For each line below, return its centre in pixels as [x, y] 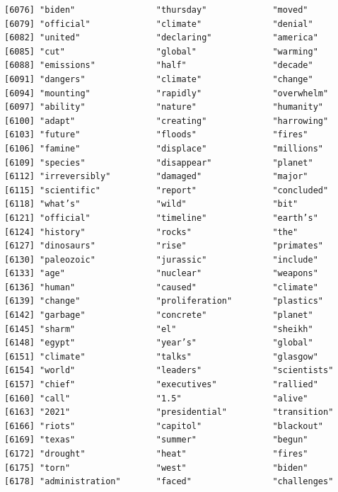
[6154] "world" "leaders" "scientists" [169, 371]
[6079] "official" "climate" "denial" [159, 24]
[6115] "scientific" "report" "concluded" [167, 190]
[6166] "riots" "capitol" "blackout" [164, 426]
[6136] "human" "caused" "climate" [161, 287]
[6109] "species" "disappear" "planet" [159, 162]
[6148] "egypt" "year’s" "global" [159, 343]
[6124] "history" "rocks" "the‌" [151, 232]
